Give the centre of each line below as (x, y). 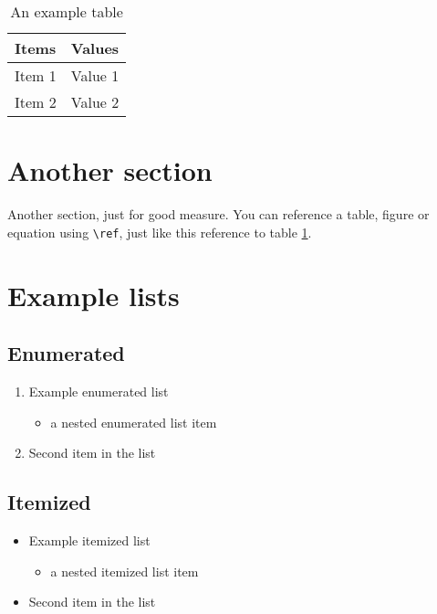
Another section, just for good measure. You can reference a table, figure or (218, 214)
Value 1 (95, 75)
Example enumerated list (99, 391)
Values (95, 48)
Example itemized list (89, 540)
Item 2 (36, 102)
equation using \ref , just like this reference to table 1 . (160, 232)
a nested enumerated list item (134, 422)
